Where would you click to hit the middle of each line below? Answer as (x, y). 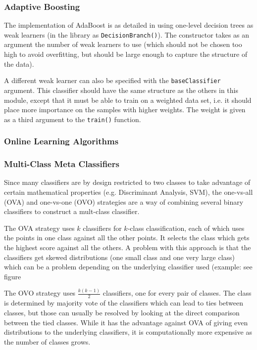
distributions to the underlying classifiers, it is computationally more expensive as (128, 332)
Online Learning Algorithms (61, 141)
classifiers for (102, 228)
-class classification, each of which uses (186, 228)
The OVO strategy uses (40, 293)
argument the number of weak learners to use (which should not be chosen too (123, 44)
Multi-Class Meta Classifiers (62, 164)
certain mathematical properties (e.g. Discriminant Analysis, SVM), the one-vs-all (128, 192)
